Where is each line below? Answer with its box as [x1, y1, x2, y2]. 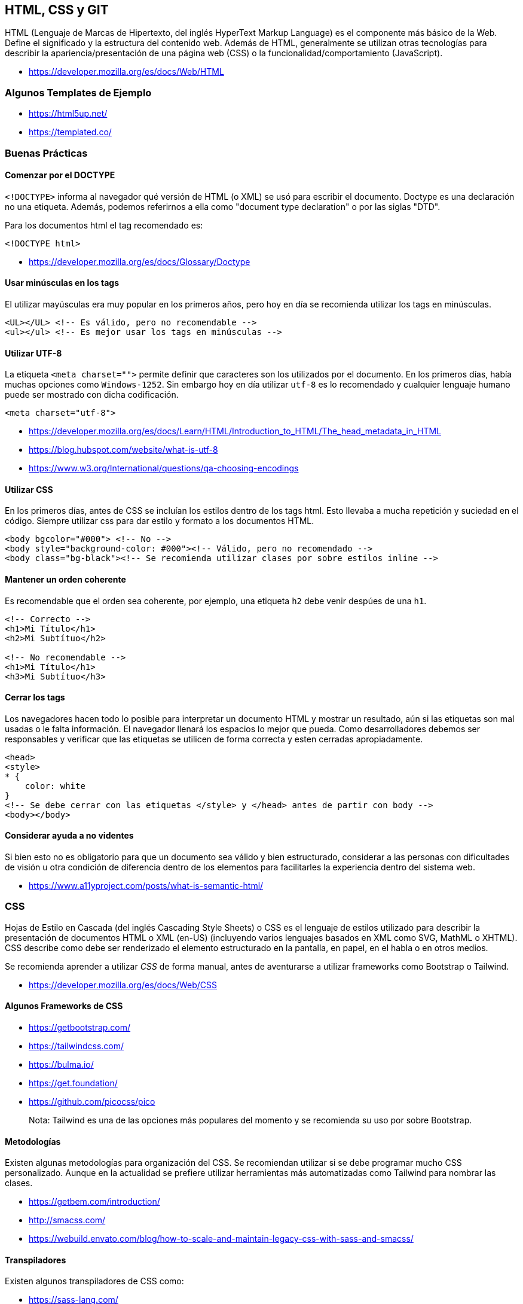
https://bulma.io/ [29, 1059, 94, 1070]
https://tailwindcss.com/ [29, 1041, 124, 1052]
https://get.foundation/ [29, 1078, 118, 1089]
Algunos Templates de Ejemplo [5, 86, 152, 99]
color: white [25, 781, 85, 791]
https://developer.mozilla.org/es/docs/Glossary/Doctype [29, 256, 250, 267]
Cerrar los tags [5, 692, 65, 703]
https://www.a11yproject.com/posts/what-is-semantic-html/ [29, 880, 264, 891]
